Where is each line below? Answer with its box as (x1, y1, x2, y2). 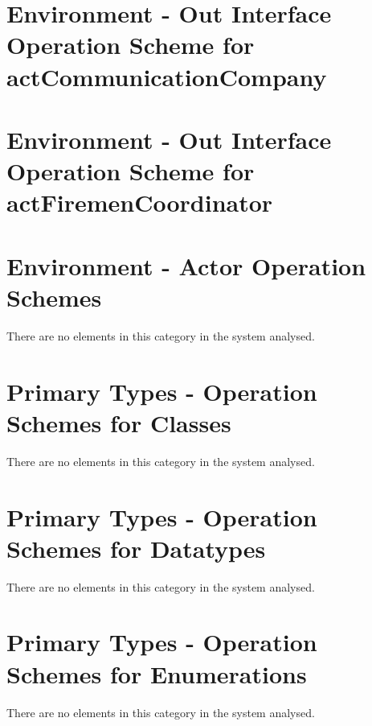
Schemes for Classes (6, 406, 231, 439)
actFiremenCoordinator (6, 186, 273, 219)
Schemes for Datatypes (6, 531, 266, 564)
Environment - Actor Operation (6, 249, 366, 282)
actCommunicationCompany (6, 60, 327, 93)
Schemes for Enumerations (6, 657, 307, 690)
